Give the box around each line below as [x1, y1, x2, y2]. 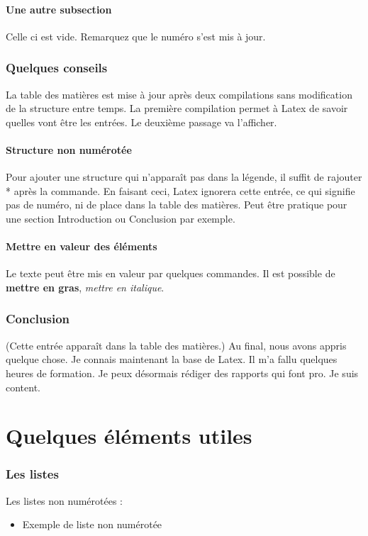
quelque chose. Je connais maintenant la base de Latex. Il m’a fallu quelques [6, 352, 338, 367]
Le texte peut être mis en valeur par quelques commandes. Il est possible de [6, 266, 335, 281]
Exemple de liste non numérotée [22, 517, 162, 532]
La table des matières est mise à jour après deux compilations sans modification [6, 86, 352, 101]
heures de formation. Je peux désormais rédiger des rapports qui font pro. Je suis [6, 365, 359, 380]
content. [6, 379, 40, 394]
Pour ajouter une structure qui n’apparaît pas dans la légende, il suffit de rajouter [6, 169, 362, 184]
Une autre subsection [6, 1, 112, 16]
